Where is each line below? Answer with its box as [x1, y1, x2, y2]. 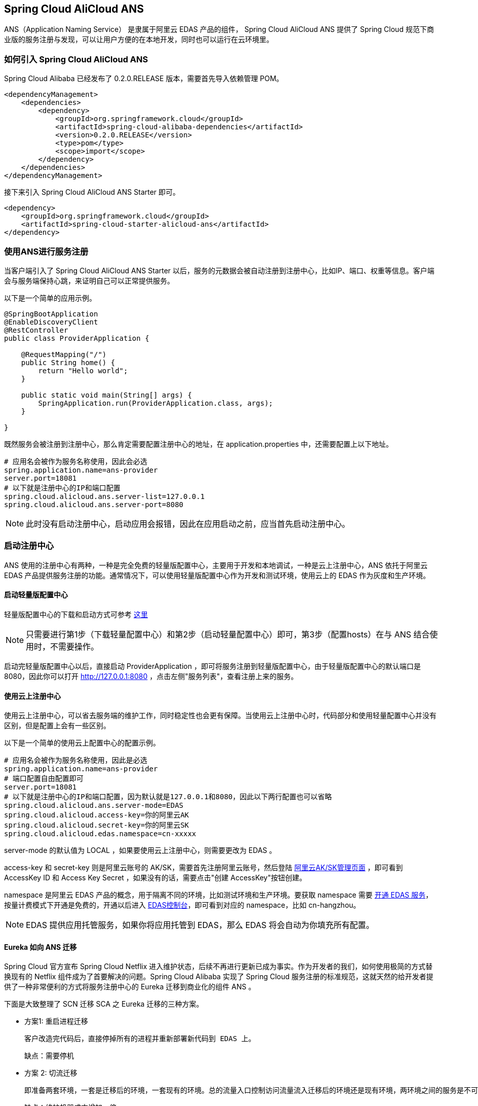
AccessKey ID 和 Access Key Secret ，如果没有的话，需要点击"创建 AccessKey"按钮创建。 [4, 873, 307, 882]
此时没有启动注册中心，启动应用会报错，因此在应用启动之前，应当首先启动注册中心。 [26, 518, 350, 529]
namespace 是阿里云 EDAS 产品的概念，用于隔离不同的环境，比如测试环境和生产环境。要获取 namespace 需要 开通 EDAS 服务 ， [4, 890, 433, 900]
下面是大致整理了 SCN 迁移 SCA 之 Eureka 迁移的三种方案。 [4, 1000, 204, 1009]
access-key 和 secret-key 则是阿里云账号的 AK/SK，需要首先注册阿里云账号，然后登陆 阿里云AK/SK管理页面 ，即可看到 [4, 863, 403, 872]
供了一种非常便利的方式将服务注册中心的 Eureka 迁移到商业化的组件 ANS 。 [4, 982, 256, 991]
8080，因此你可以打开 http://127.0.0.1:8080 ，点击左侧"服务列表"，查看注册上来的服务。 [4, 671, 298, 681]
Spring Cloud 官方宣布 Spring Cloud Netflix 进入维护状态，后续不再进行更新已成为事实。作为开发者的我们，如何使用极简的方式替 [4, 962, 433, 971]
